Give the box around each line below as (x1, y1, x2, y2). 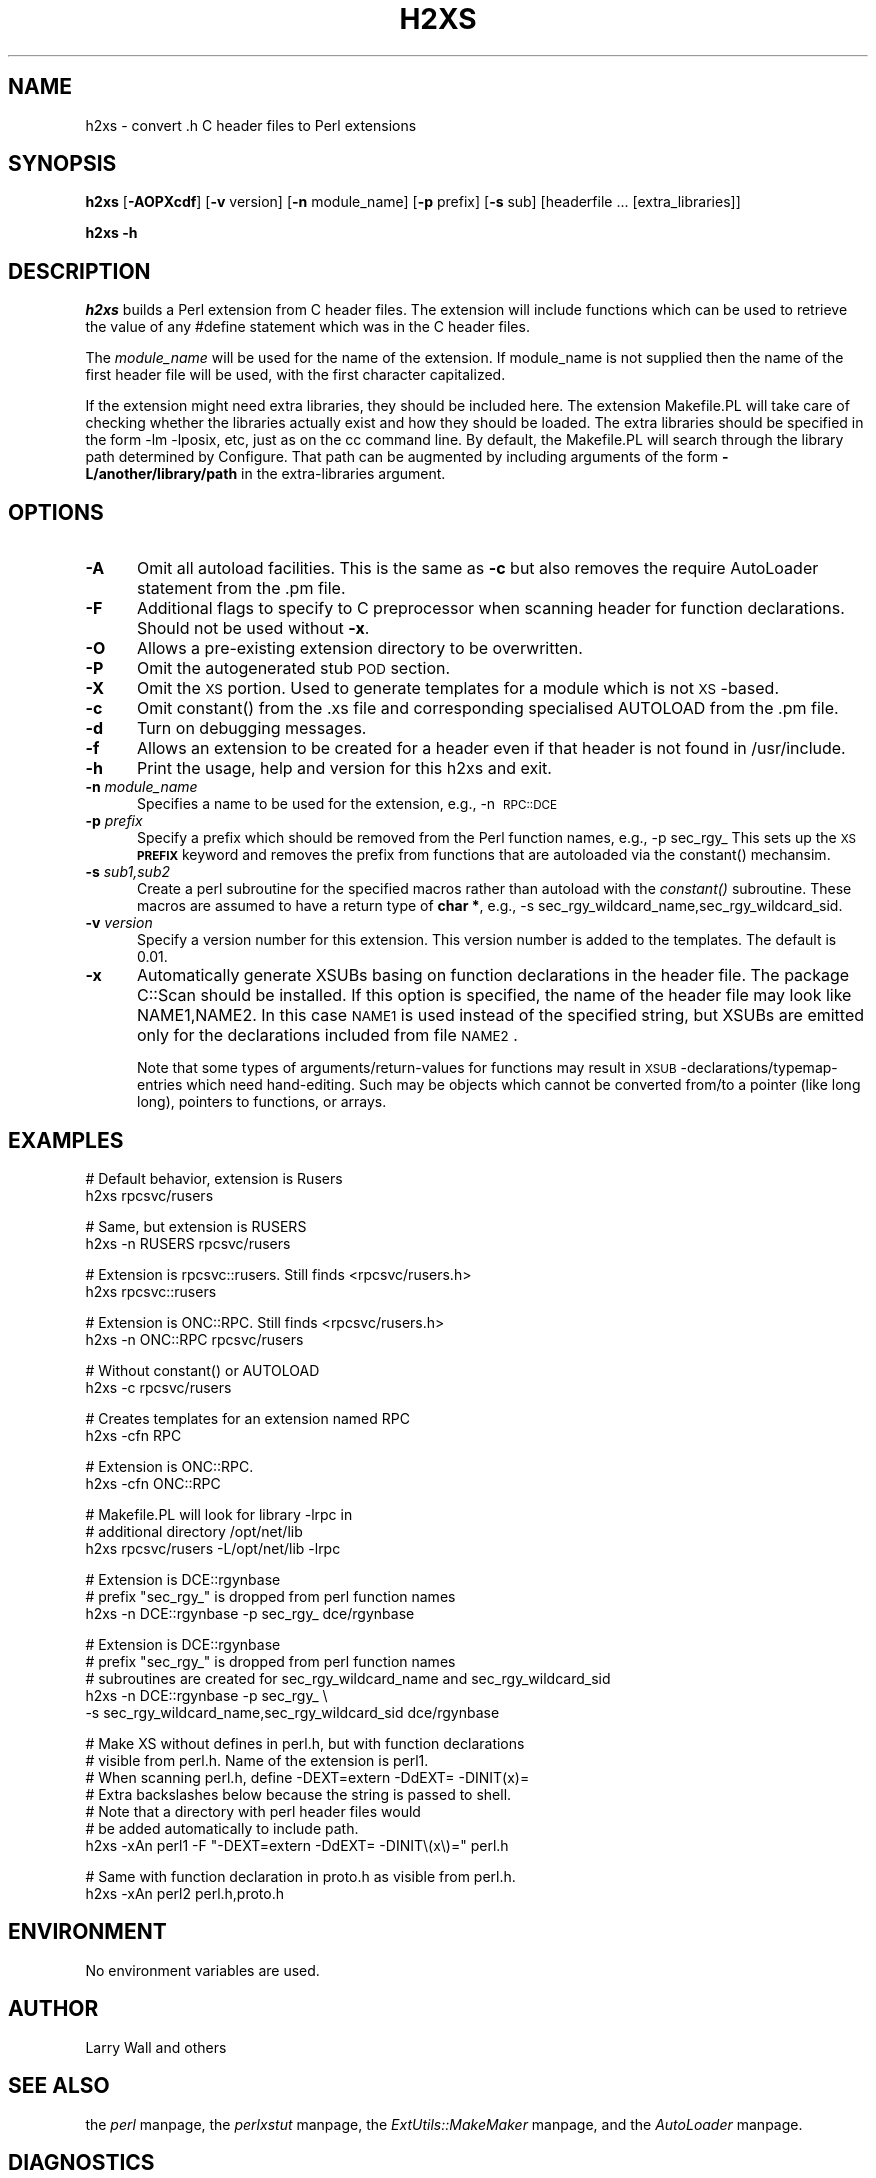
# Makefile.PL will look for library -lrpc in (85, 1505, 353, 1523)
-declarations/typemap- (680, 1059, 838, 1077)
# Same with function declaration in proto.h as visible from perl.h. (85, 1867, 516, 1885)
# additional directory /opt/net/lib (85, 1522, 303, 1540)
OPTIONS (8, 499, 104, 525)
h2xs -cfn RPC (85, 1426, 182, 1444)
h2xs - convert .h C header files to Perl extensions (85, 116, 417, 134)
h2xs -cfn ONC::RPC (85, 1474, 221, 1492)
